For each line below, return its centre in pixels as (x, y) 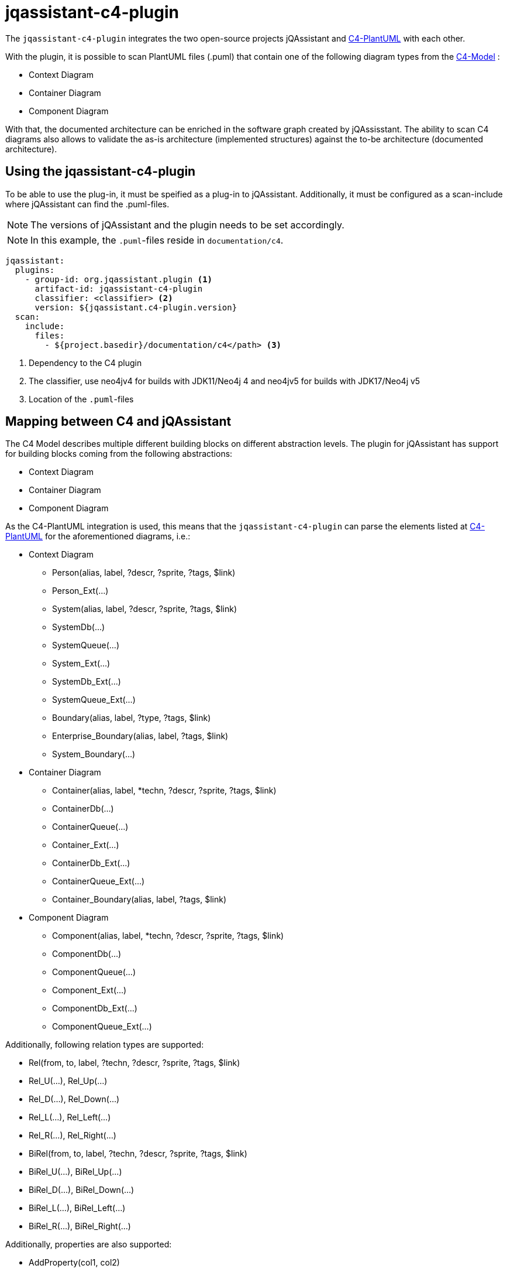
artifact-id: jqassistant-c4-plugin (119, 288)
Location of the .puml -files (81, 399)
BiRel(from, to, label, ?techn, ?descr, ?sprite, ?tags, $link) (138, 1154)
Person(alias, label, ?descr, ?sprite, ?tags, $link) (144, 573)
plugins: (35, 270)
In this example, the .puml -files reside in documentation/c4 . (157, 240)
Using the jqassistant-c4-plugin (101, 172)
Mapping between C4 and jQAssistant (118, 422)
